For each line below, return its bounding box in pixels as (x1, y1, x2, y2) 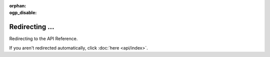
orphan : (9, 3, 26, 8)
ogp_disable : (9, 10, 37, 16)
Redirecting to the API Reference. (9, 36, 78, 42)
